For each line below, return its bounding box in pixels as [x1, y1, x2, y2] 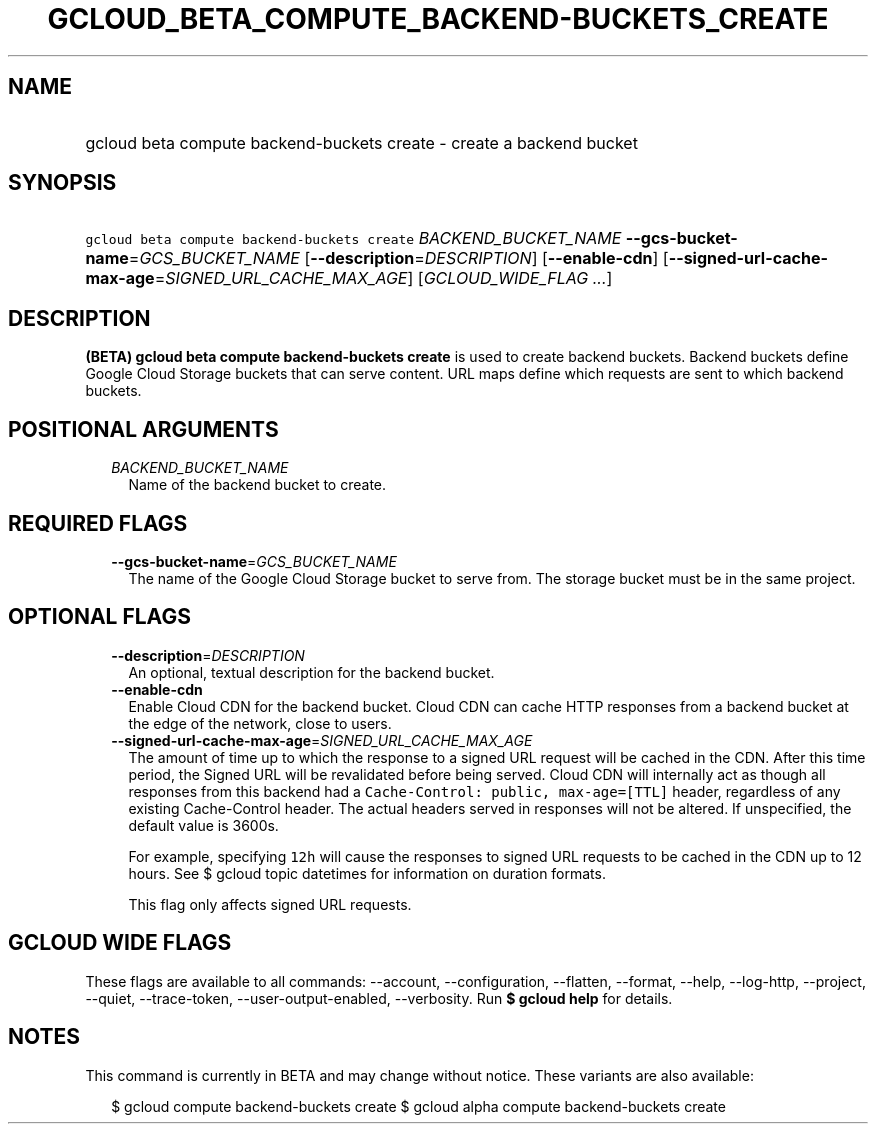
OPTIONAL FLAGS [8, 604, 191, 630]
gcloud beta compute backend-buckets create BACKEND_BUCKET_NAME [85, 228, 622, 249]
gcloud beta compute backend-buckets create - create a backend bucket [85, 132, 638, 153]
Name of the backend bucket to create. [128, 476, 387, 494]
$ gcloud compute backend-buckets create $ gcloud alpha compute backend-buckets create [111, 1097, 726, 1115]
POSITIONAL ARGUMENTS [8, 416, 279, 442]
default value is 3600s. [128, 816, 279, 834]
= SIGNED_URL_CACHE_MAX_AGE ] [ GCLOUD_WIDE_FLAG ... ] [154, 268, 613, 289]
